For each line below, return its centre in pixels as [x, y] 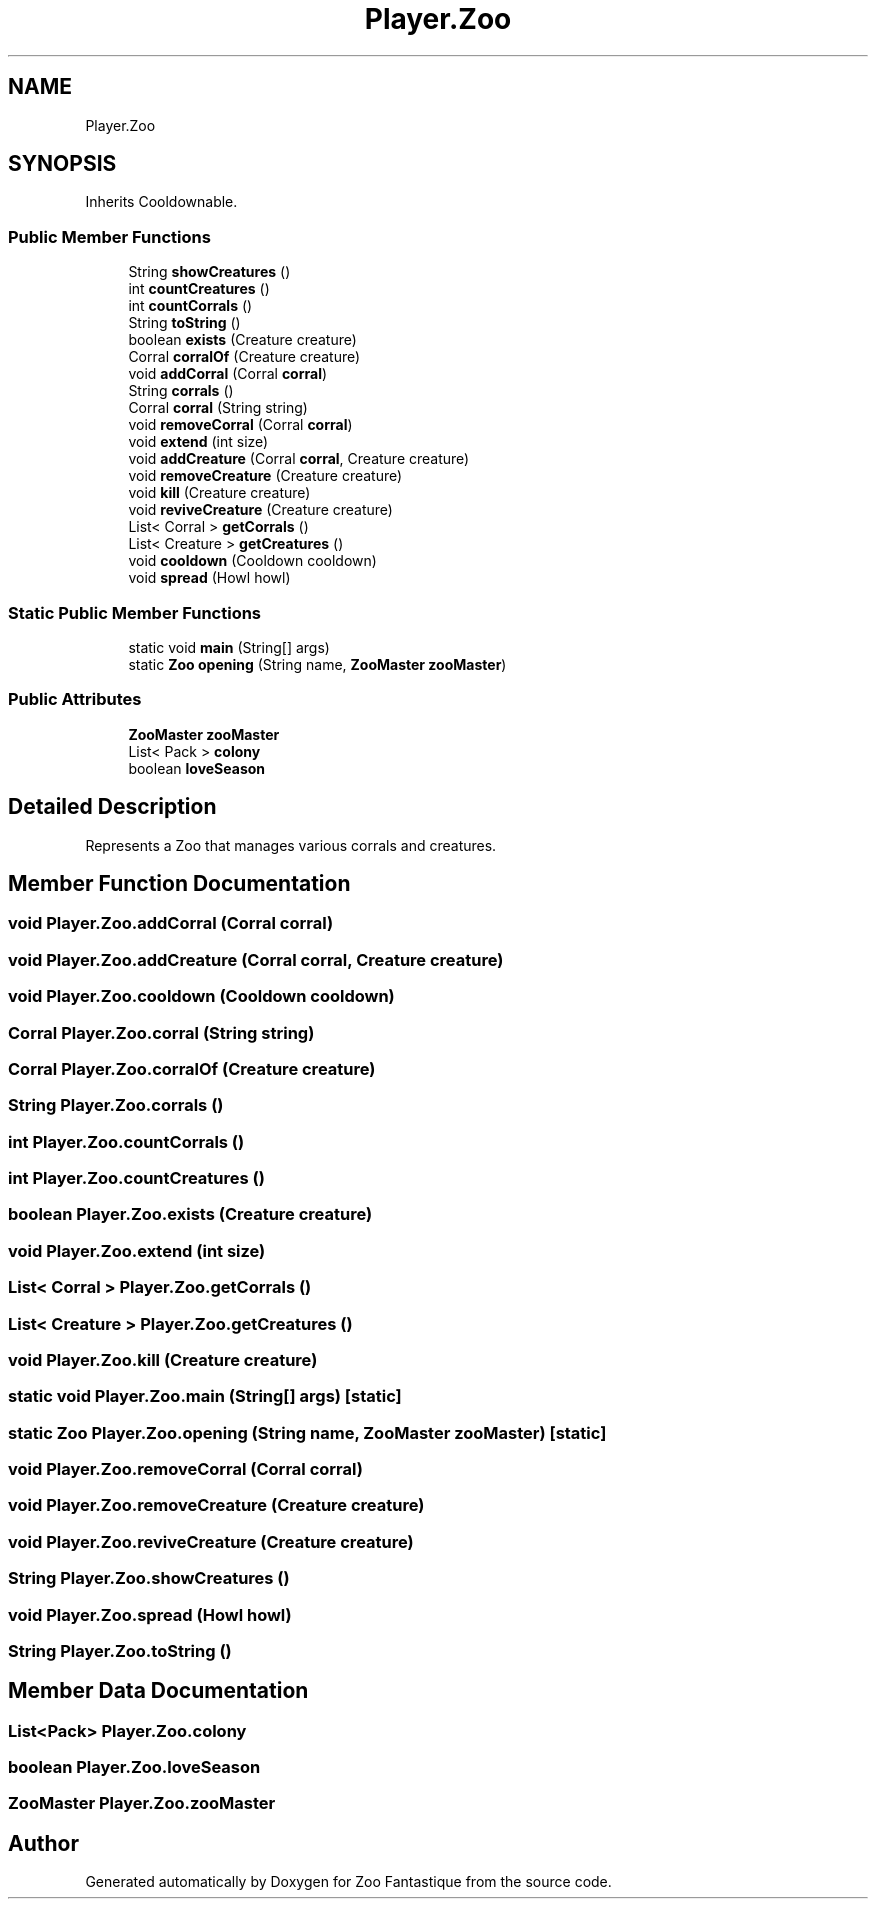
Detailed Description [112, 807]
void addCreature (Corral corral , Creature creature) [299, 459]
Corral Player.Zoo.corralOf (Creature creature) [192, 1068]
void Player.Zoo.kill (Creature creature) [163, 1359]
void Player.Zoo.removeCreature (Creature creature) [216, 1505]
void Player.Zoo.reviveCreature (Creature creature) [211, 1541]
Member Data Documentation [158, 1691]
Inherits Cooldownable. [161, 202]
